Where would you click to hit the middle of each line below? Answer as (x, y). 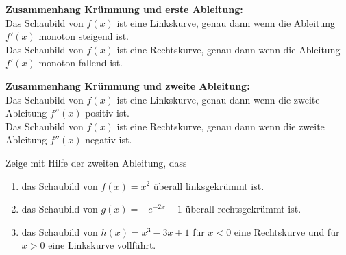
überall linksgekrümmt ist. (209, 185)
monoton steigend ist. (84, 36)
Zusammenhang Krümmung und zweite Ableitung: (128, 85)
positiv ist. (107, 113)
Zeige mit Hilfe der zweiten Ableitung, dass (96, 162)
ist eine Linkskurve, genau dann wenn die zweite (218, 99)
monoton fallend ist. (81, 63)
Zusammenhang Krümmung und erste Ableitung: (124, 9)
